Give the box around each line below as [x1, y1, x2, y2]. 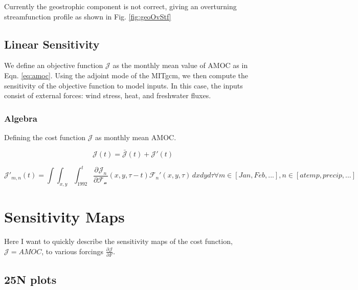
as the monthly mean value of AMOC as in [113, 60, 248, 71]
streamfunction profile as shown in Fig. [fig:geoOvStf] [4, 11, 171, 21]
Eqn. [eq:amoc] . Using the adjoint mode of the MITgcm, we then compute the [4, 70, 249, 80]
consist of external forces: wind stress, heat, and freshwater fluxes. [4, 90, 211, 101]
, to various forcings [41, 246, 104, 256]
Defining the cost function [4, 131, 85, 142]
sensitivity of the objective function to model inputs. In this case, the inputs [4, 80, 243, 91]
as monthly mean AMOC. [95, 131, 176, 142]
